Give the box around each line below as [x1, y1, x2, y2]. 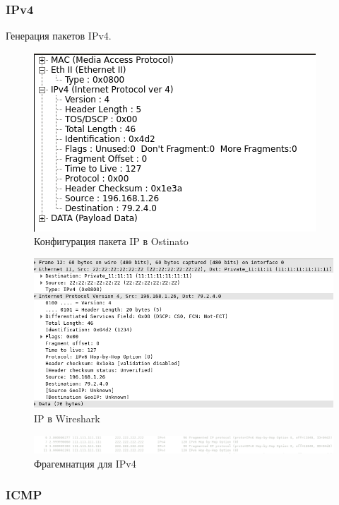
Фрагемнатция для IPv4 [34, 456, 136, 470]
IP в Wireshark [34, 411, 100, 426]
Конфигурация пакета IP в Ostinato [34, 234, 189, 249]
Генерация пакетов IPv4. [6, 28, 112, 43]
